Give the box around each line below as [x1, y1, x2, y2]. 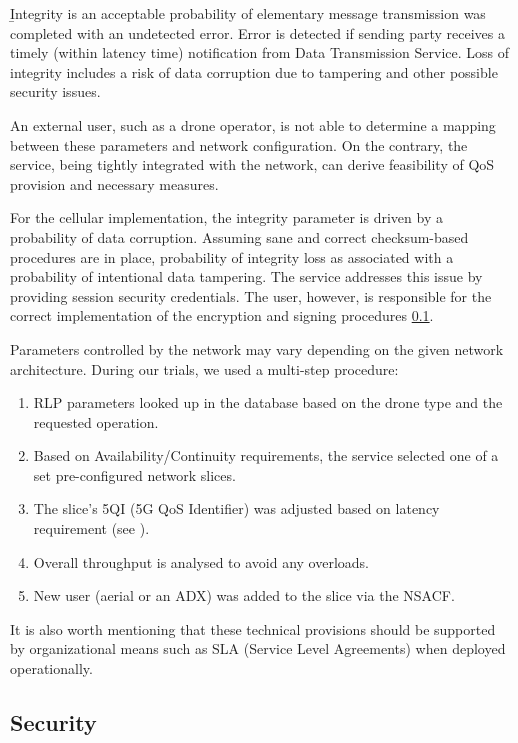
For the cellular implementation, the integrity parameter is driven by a [10, 207, 443, 228]
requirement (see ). [33, 518, 150, 539]
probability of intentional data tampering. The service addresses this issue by [10, 266, 483, 287]
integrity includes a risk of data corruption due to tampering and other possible [10, 61, 498, 82]
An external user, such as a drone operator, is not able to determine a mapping [10, 114, 496, 135]
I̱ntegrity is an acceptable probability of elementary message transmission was [10, 3, 486, 23]
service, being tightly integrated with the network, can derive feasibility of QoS [10, 154, 495, 175]
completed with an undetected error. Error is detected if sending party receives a [10, 22, 505, 43]
